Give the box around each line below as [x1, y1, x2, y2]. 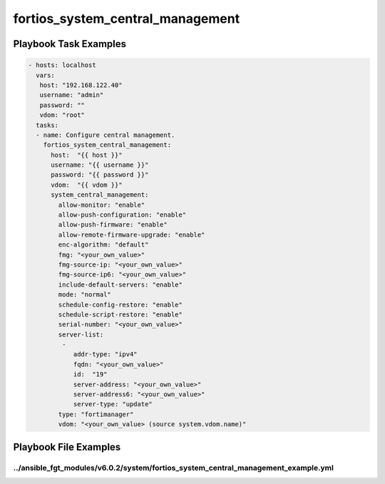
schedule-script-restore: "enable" [58, 310, 183, 319]
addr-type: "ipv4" [73, 350, 138, 359]
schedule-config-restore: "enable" [58, 300, 183, 309]
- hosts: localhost [28, 61, 96, 69]
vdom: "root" [39, 111, 86, 119]
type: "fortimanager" [58, 410, 134, 418]
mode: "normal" [58, 291, 112, 299]
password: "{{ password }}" [51, 171, 149, 179]
